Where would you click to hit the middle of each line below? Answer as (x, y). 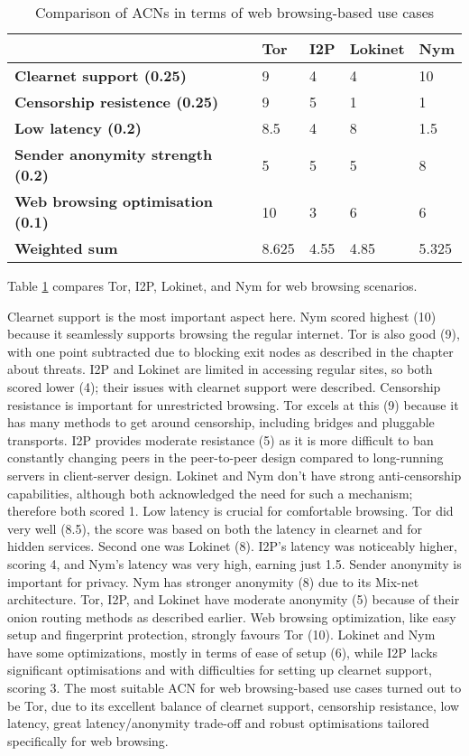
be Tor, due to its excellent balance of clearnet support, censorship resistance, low (234, 705)
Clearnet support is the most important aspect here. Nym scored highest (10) (222, 316)
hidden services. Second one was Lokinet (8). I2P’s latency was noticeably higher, (232, 546)
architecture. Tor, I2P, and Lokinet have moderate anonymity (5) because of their (234, 599)
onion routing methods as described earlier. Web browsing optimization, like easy (232, 616)
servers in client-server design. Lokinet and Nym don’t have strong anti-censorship (234, 475)
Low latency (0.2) (78, 128)
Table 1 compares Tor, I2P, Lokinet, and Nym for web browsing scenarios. (212, 285)
